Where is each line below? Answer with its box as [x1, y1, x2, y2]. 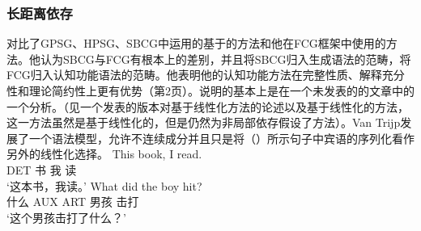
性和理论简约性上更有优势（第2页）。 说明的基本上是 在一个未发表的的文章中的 [6, 82, 415, 99]
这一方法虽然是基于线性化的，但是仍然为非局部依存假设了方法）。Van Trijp [6, 114, 401, 131]
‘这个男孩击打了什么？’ [6, 208, 126, 225]
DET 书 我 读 [6, 161, 77, 178]
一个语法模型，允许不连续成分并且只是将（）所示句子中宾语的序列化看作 [28, 129, 415, 146]
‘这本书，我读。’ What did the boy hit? [6, 177, 202, 194]
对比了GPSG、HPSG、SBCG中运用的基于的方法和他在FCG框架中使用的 [6, 35, 386, 52]
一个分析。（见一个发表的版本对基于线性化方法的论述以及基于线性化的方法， [6, 98, 409, 115]
